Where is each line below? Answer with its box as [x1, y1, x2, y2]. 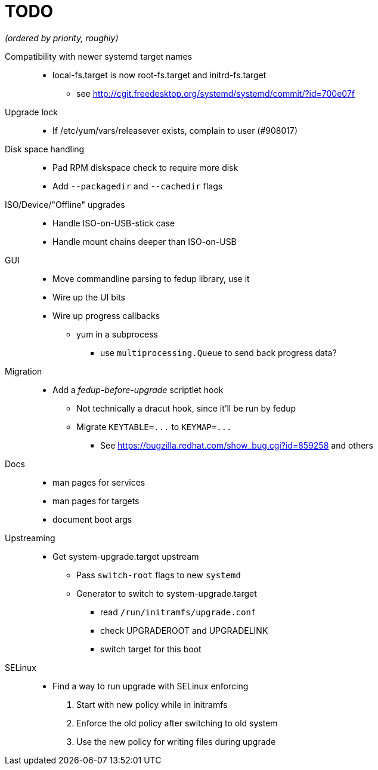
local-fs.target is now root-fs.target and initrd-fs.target [52, 69, 267, 80]
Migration [5, 366, 42, 376]
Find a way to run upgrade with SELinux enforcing [52, 680, 249, 691]
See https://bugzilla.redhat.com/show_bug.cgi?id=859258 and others [100, 440, 373, 450]
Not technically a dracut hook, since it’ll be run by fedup [76, 403, 296, 413]
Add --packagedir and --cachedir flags [52, 180, 223, 191]
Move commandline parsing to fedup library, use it [52, 273, 250, 284]
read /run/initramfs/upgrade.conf [100, 606, 256, 617]
